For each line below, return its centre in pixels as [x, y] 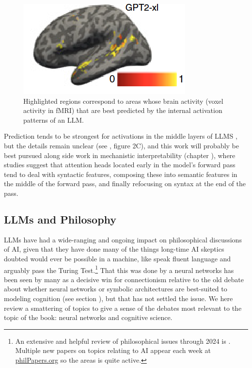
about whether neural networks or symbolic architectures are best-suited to [116, 289]
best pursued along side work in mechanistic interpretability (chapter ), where [120, 155]
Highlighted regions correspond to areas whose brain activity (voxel [123, 101]
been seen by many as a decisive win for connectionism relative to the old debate [124, 279]
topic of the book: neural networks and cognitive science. [88, 317]
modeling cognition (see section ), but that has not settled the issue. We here [118, 298]
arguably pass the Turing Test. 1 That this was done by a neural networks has [119, 269]
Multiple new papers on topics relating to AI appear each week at [113, 350]
